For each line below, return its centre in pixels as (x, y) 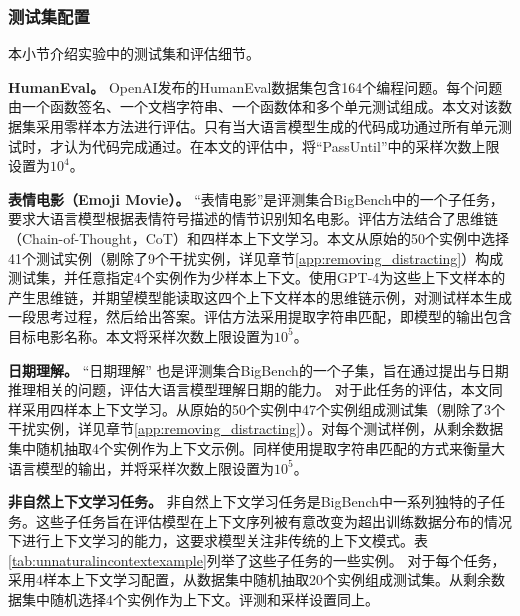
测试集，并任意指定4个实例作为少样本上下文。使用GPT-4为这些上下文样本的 (257, 277)
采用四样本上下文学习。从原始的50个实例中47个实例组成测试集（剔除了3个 (263, 408)
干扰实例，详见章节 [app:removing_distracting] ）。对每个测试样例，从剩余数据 (256, 428)
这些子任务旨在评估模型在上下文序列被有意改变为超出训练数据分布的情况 (273, 520)
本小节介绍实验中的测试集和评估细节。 (134, 53)
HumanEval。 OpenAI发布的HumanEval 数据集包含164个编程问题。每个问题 (255, 86)
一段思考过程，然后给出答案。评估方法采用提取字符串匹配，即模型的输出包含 (260, 316)
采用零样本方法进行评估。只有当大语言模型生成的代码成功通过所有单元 (266, 126)
